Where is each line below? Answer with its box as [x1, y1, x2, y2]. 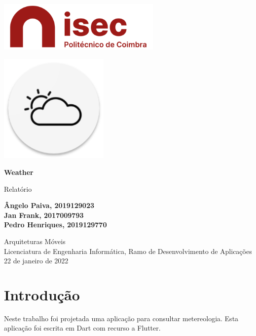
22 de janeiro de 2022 [4, 255, 69, 266]
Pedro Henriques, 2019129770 [4, 219, 107, 230]
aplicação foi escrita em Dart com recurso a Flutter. [4, 323, 161, 333]
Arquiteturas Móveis [4, 236, 66, 246]
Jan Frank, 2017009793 [4, 210, 84, 220]
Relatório [4, 183, 32, 194]
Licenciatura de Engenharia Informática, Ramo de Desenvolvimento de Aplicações [4, 246, 252, 256]
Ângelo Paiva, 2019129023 [4, 200, 95, 210]
